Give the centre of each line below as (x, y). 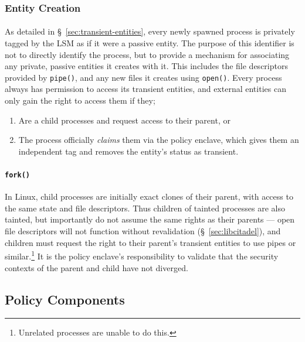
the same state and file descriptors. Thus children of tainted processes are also (145, 208)
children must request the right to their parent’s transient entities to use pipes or (150, 242)
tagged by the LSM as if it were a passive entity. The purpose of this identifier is (150, 43)
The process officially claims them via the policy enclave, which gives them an (159, 140)
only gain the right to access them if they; (80, 100)
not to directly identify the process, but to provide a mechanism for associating (147, 54)
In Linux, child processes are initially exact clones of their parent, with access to (149, 196)
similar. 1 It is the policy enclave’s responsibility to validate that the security (142, 255)
